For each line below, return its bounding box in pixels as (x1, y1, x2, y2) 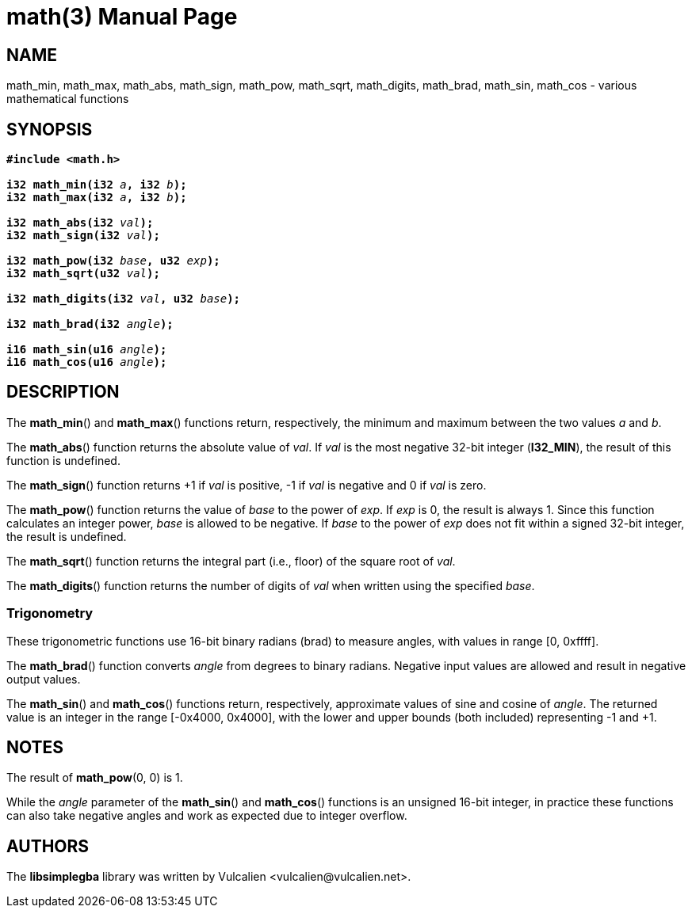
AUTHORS (6, 836, 90, 856)
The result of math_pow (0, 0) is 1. (6, 771, 183, 785)
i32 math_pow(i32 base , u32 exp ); (6, 254, 220, 268)
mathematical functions (6, 92, 129, 106)
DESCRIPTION (6, 382, 120, 402)
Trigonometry (6, 605, 94, 622)
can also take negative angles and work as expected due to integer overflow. (6, 809, 407, 823)
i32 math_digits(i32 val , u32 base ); (6, 292, 241, 306)
